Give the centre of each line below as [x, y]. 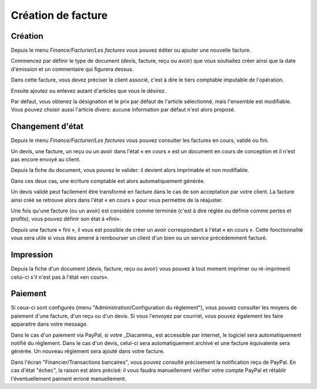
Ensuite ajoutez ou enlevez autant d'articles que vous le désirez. [89, 90]
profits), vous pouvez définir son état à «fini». [66, 219]
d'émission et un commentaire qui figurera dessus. [72, 69]
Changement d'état [47, 126]
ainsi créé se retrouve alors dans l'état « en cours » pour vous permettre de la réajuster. [117, 200]
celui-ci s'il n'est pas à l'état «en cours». [60, 277]
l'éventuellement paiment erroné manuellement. [69, 378]
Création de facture [59, 15]
